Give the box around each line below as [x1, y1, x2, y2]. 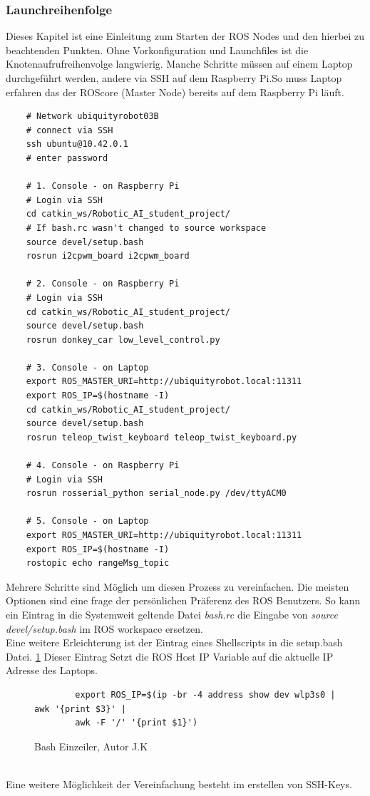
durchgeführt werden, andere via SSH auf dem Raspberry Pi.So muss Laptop [6, 71, 342, 85]
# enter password [26, 153, 108, 163]
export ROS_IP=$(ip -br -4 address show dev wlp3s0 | [75, 689, 336, 700]
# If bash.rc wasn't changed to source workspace [26, 222, 267, 233]
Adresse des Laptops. [6, 663, 98, 678]
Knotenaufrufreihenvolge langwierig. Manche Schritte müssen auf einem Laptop [6, 56, 353, 71]
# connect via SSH [26, 125, 113, 135]
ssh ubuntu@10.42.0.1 [26, 139, 128, 150]
